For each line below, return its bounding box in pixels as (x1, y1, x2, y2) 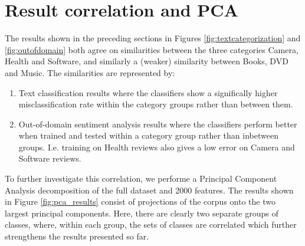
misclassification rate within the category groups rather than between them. (18, 98, 293, 110)
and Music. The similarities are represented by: (5, 66, 175, 78)
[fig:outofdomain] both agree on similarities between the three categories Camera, (5, 43, 299, 55)
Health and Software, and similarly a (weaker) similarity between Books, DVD (5, 55, 288, 67)
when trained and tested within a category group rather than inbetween (18, 129, 278, 142)
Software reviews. (18, 152, 81, 165)
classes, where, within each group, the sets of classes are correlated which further (5, 218, 297, 231)
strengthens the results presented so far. (5, 230, 149, 242)
